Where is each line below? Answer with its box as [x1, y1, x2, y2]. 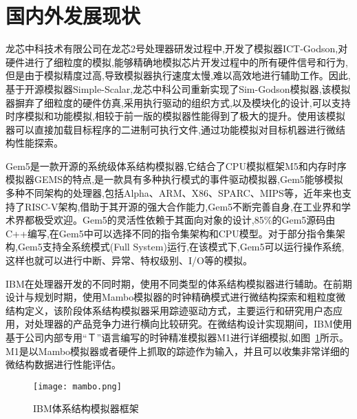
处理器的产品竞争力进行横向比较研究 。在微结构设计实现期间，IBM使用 [34, 316, 352, 331]
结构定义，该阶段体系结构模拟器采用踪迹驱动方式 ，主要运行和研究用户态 [6, 303, 333, 317]
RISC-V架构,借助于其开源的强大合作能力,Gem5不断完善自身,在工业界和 [24, 199, 341, 213]
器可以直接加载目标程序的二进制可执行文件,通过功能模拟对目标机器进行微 [6, 122, 336, 136]
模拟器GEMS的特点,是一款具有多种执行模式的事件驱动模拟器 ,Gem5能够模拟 [6, 172, 343, 186]
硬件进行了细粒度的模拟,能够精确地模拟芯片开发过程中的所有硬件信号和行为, [6, 54, 348, 69]
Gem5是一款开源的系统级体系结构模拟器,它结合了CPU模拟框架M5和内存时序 [6, 158, 347, 173]
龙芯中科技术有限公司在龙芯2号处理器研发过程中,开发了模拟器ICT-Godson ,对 [6, 41, 348, 56]
